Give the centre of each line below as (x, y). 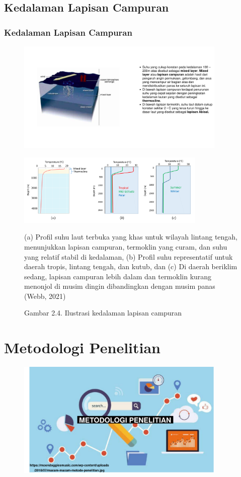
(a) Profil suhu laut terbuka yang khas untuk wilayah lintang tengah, (131, 237)
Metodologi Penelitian (82, 347)
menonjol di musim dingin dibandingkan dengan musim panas (120, 286)
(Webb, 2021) (45, 296)
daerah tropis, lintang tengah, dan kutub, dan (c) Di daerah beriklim (131, 266)
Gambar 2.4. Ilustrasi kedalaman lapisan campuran (103, 313)
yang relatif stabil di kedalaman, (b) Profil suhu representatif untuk (129, 256)
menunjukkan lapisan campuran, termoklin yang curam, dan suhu (126, 246)
